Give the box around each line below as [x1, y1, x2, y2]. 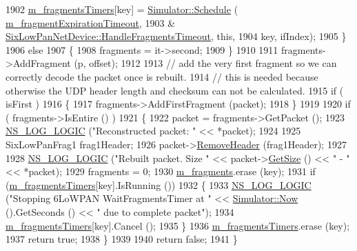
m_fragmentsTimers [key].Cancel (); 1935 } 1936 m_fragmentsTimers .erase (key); [6, 218, 350, 232]
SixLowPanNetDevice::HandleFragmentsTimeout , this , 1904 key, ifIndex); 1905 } [6, 29, 347, 43]
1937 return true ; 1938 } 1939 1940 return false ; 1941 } [6, 232, 238, 246]
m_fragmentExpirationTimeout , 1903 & [6, 15, 176, 30]
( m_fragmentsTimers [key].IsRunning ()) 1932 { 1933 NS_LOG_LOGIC [6, 177, 312, 192]
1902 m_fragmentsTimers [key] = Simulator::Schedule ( [6, 2, 238, 16]
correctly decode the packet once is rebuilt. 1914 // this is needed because [6, 69, 318, 83]
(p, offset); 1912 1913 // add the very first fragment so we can [74, 56, 337, 70]
